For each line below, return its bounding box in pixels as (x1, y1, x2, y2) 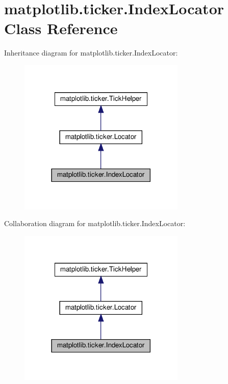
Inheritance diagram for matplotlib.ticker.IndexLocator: (4, 47, 178, 58)
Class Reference (4, 18, 118, 39)
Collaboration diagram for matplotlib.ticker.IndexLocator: (4, 218, 186, 229)
